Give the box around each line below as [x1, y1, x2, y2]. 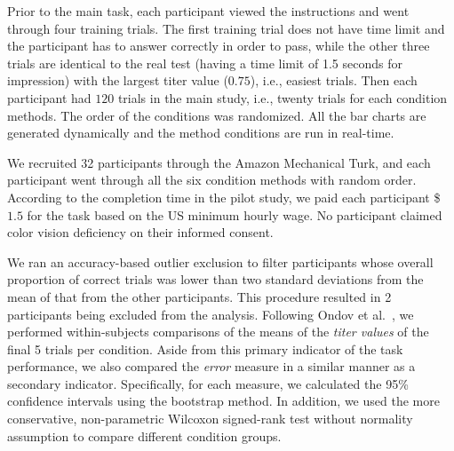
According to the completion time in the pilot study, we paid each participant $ [7, 187, 441, 206]
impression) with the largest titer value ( [7, 71, 228, 90]
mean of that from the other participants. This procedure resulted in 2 [7, 287, 392, 305]
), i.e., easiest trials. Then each [250, 71, 418, 90]
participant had [7, 88, 92, 107]
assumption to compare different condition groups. [7, 426, 282, 445]
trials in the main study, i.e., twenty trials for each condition [117, 88, 448, 107]
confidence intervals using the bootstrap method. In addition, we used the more [7, 392, 440, 410]
